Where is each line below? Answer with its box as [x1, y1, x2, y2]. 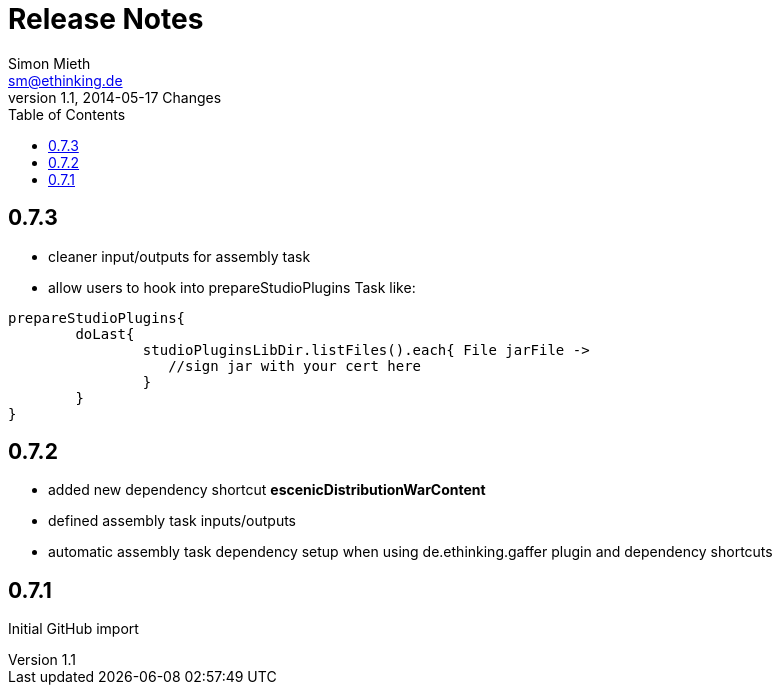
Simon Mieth [8, 54, 91, 72]
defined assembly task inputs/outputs [48, 512, 297, 530]
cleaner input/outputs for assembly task [48, 247, 311, 265]
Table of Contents [8, 105, 126, 123]
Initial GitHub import [8, 620, 139, 638]
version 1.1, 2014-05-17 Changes [8, 88, 222, 106]
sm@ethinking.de [8, 71, 123, 89]
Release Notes [8, 2, 204, 36]
